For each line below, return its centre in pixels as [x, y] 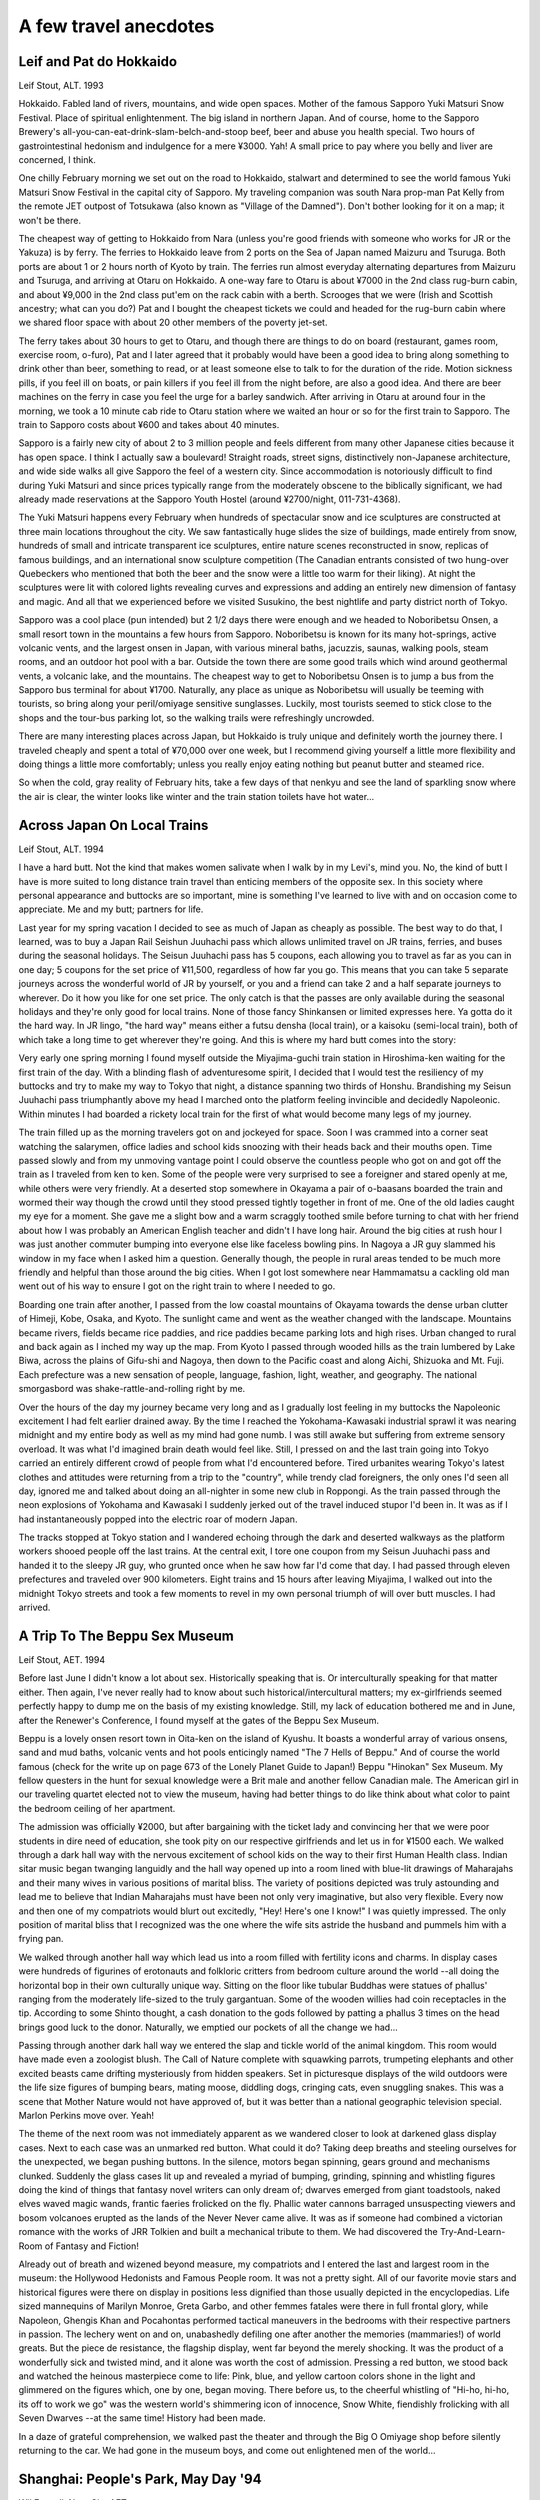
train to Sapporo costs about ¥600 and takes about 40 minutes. [149, 425]
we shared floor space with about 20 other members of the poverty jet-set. [173, 322]
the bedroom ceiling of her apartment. [97, 1808]
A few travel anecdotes [116, 26]
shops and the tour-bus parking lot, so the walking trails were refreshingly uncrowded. [196, 717]
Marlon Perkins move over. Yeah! [86, 2116]
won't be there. [50, 220]
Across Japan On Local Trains [113, 825]
